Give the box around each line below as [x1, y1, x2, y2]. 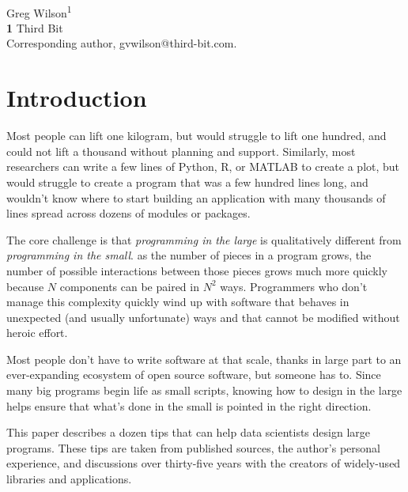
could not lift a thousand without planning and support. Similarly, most [6, 142, 356, 159]
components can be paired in [59, 278, 199, 294]
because [6, 278, 44, 294]
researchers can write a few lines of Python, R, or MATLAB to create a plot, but [6, 158, 400, 175]
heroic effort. [6, 324, 68, 341]
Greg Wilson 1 [6, 2, 72, 21]
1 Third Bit [6, 19, 63, 36]
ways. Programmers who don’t [220, 278, 368, 294]
